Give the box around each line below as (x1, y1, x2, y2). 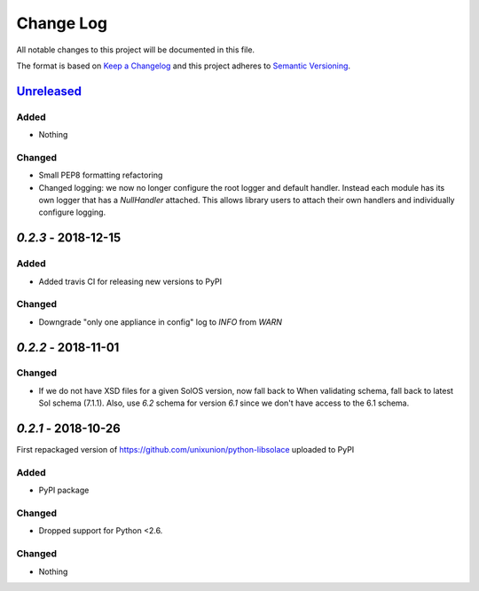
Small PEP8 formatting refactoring (38, 169, 163, 181)
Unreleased (16, 83, 82, 98)
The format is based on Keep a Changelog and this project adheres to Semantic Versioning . (16, 60, 350, 71)
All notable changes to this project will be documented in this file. (16, 44, 255, 55)
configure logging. (38, 207, 106, 217)
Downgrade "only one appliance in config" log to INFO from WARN (38, 316, 283, 327)
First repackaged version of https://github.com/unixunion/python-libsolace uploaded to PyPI (16, 445, 355, 455)
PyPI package (38, 485, 90, 496)
